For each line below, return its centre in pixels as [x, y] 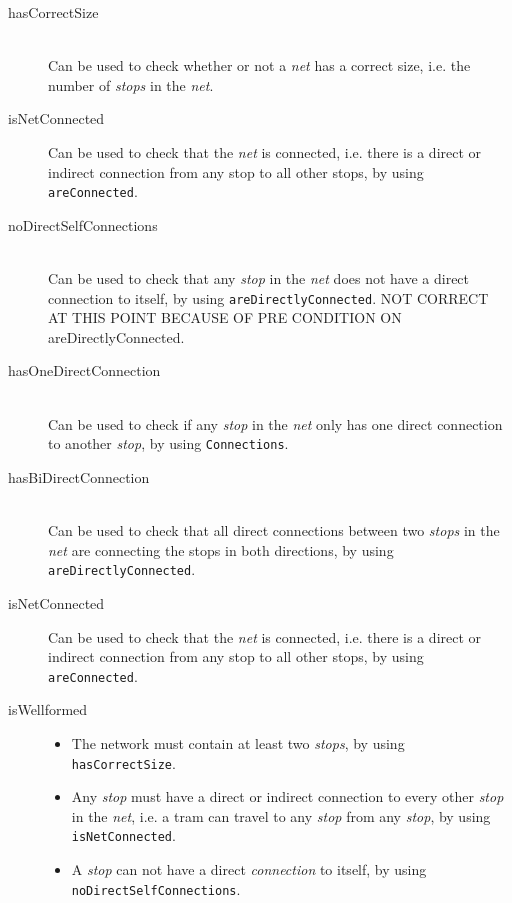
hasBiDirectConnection [79, 476]
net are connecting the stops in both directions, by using [221, 549]
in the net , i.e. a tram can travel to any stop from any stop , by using [281, 815]
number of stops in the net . [131, 84]
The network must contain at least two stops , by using [238, 742]
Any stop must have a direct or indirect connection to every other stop [287, 796]
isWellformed [48, 709]
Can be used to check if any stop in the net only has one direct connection [275, 423]
